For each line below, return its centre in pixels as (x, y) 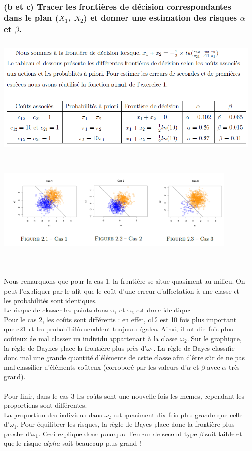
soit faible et (224, 433)
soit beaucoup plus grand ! (102, 443)
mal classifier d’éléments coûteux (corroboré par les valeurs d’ (95, 367)
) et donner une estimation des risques (160, 17)
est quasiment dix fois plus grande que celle (178, 414)
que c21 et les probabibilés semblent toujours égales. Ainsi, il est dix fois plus (118, 329)
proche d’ (18, 433)
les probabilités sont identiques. (51, 300)
